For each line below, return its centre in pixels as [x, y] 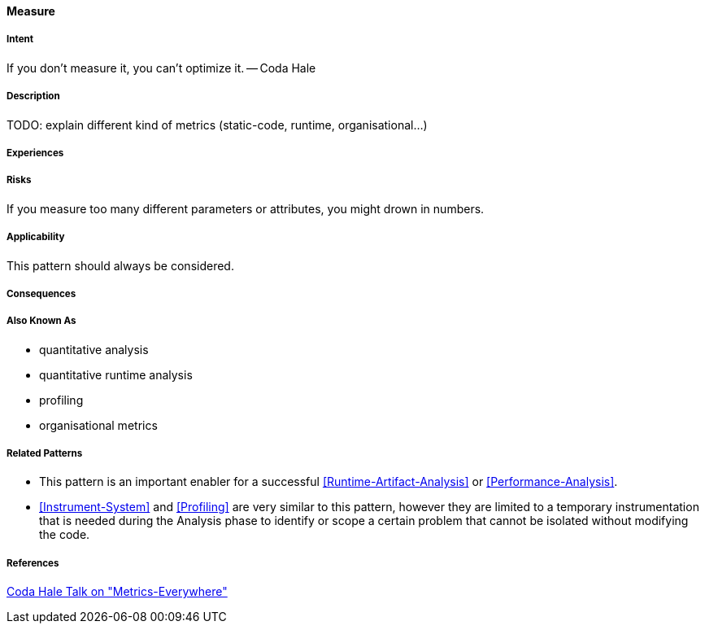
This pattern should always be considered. [120, 265]
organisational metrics [98, 425]
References [33, 563]
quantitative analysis [94, 349]
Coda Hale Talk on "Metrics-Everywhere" [117, 592]
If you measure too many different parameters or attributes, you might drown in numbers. [246, 208]
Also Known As [41, 321]
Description [33, 96]
